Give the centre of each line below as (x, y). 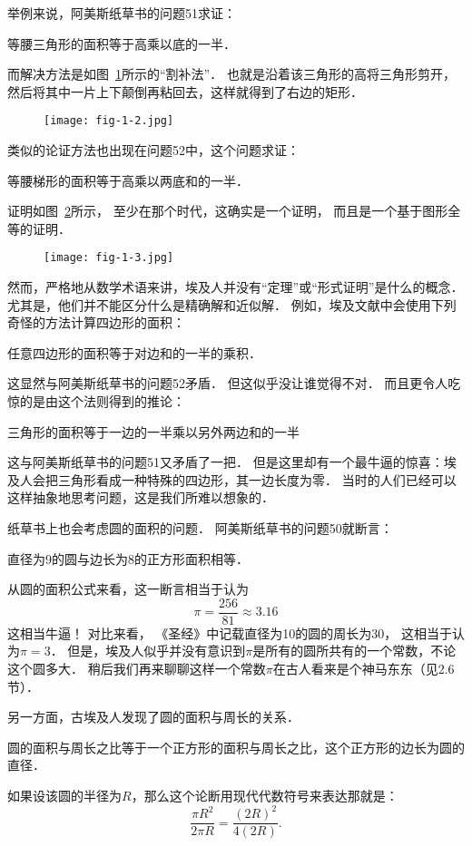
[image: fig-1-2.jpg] (109, 121)
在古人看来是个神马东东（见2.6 (364, 669)
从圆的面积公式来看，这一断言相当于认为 (128, 589)
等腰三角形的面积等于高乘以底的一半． (122, 43)
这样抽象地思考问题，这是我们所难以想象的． (141, 497)
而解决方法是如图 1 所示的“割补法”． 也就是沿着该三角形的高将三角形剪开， (231, 74)
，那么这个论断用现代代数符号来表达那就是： (265, 795)
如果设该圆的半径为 (64, 795)
